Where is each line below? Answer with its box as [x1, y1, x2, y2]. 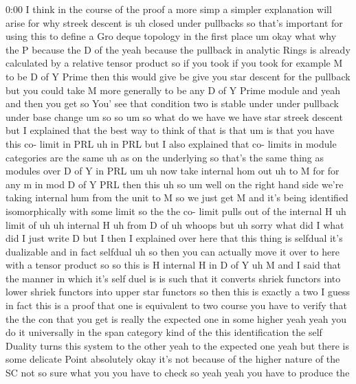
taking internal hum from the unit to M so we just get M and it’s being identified [5, 190, 348, 205]
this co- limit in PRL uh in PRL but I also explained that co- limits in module [5, 136, 337, 150]
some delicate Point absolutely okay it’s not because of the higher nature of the [5, 352, 340, 366]
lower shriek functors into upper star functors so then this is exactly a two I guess [5, 284, 351, 299]
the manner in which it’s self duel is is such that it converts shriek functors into [5, 271, 341, 285]
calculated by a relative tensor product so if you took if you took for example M [5, 56, 343, 70]
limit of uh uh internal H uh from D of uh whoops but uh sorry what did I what [5, 217, 344, 231]
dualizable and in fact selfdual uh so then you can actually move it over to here [5, 244, 340, 258]
